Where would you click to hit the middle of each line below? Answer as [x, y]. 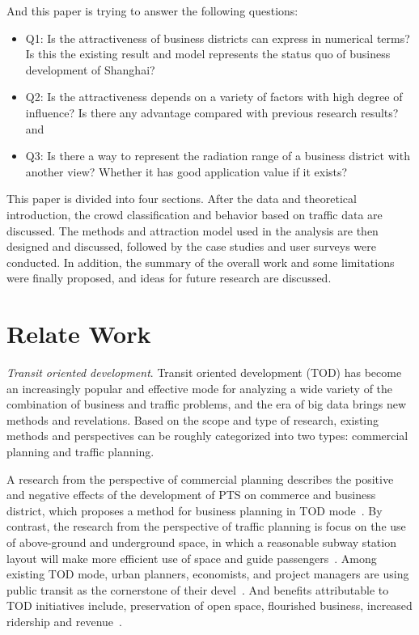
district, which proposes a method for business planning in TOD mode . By [195, 510]
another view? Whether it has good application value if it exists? [186, 171]
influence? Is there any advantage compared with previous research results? [212, 112]
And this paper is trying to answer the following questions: [152, 11]
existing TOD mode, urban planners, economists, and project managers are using [208, 574]
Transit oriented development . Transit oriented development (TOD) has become [204, 373]
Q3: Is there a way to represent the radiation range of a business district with [218, 156]
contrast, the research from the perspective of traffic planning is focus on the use [206, 526]
